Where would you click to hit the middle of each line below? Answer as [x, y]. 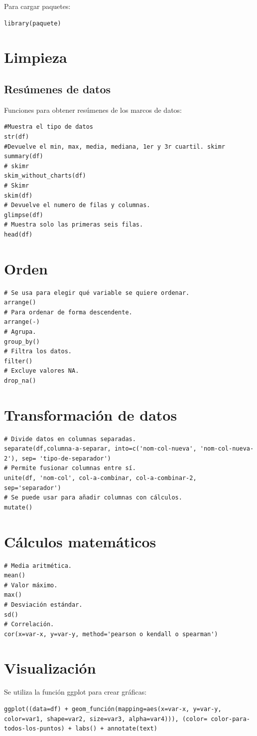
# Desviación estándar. [43, 605]
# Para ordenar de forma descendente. [68, 312]
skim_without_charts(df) [45, 176]
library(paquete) [33, 23]
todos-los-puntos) [34, 729]
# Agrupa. [20, 332]
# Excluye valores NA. [42, 371]
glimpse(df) [24, 215]
